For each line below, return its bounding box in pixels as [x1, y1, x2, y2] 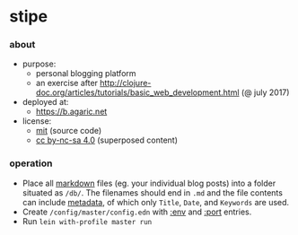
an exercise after [35, 78, 99, 89]
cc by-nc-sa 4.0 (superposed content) [35, 135, 178, 145]
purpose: [22, 58, 57, 69]
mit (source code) [35, 126, 102, 136]
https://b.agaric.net [35, 106, 108, 117]
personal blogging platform [35, 68, 136, 79]
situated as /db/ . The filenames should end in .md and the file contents [22, 187, 283, 198]
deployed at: [22, 97, 69, 108]
